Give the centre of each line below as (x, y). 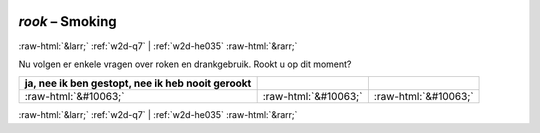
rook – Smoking (67, 21)
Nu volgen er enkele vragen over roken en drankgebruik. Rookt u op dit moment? (185, 64)
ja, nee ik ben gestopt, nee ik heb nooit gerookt (138, 83)
